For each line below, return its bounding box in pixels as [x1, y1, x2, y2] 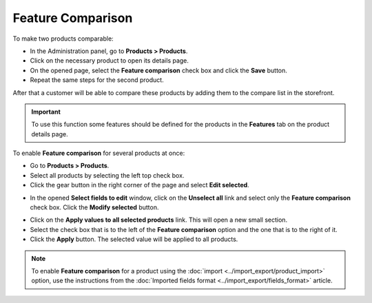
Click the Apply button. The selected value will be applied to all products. [30, 235, 238, 244]
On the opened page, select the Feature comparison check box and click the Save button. [30, 66, 287, 74]
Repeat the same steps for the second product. [30, 76, 165, 84]
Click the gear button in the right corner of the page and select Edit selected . [30, 181, 249, 189]
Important [31, 107, 61, 116]
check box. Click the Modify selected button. [30, 203, 159, 211]
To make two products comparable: [12, 34, 114, 43]
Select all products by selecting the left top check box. [30, 171, 185, 179]
